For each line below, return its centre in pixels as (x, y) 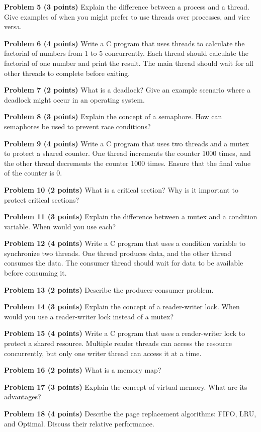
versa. (13, 26)
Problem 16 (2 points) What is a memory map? (83, 370)
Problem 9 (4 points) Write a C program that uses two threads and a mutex (127, 143)
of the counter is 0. (33, 173)
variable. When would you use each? (60, 226)
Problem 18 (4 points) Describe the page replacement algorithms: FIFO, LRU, (130, 413)
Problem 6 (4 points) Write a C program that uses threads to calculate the (124, 43)
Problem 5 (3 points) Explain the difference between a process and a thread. (127, 7)
